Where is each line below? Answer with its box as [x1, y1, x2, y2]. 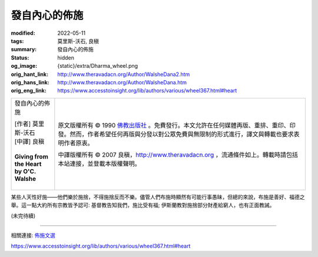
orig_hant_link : [11, 71, 49, 78]
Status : [11, 54, 29, 61]
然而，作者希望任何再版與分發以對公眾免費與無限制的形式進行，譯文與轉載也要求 [69, 130, 294, 138]
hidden [57, 54, 75, 61]
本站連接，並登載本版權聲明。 [58, 159, 141, 167]
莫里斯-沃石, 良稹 [57, 37, 100, 44]
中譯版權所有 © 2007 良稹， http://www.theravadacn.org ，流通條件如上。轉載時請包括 [58, 150, 299, 159]
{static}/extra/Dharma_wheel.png [57, 62, 138, 70]
